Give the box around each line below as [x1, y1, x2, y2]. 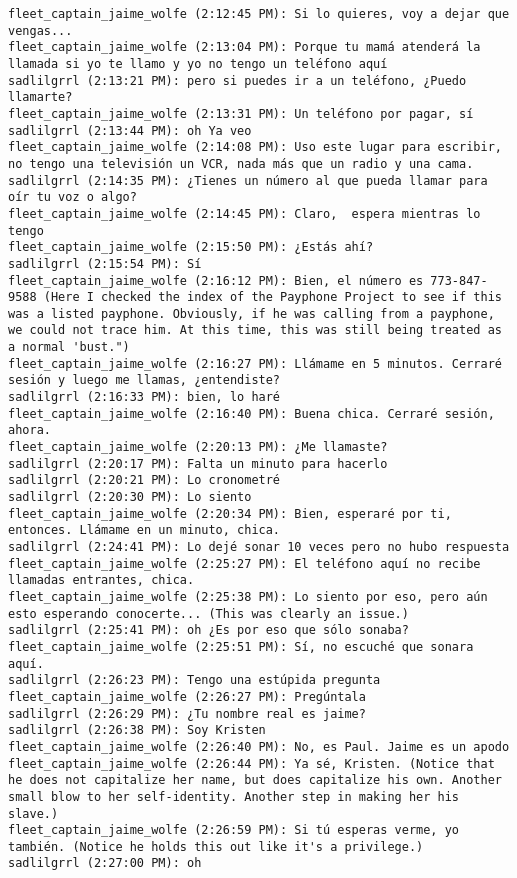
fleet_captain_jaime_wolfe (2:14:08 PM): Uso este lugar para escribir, [8, 140, 502, 155]
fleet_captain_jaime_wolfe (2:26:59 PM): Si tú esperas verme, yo [8, 823, 460, 838]
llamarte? [8, 90, 73, 105]
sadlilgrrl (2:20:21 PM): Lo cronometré [8, 473, 281, 488]
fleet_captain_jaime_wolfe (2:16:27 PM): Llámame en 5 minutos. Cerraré [8, 356, 502, 371]
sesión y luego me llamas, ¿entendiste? [8, 373, 281, 388]
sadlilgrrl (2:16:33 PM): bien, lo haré [8, 390, 281, 405]
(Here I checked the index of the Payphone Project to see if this [43, 290, 502, 305]
